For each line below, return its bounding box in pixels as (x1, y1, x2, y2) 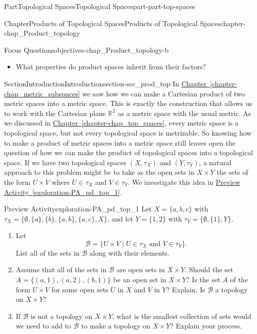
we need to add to (16, 320, 71, 331)
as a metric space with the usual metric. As (118, 107, 251, 118)
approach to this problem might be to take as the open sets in (4, 167, 194, 177)
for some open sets (51, 284, 108, 294)
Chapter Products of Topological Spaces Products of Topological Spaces (4, 18, 220, 28)
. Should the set (184, 264, 233, 275)
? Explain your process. (170, 320, 242, 331)
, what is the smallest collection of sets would (112, 310, 251, 321)
